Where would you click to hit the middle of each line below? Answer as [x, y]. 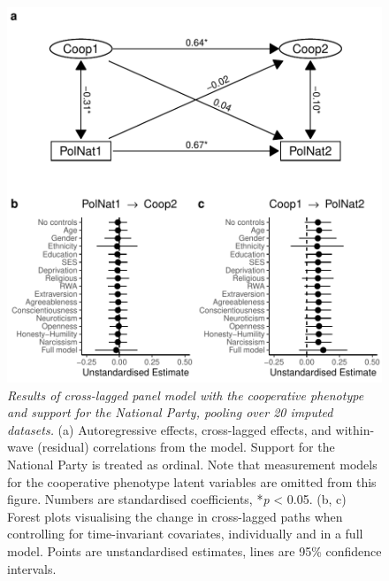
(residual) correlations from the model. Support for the [186, 447]
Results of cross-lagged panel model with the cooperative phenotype [186, 395]
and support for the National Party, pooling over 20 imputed [170, 412]
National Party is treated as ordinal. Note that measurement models [192, 464]
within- [355, 429]
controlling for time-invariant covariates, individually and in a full [185, 534]
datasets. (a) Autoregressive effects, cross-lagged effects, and [169, 429]
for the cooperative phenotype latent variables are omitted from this [192, 481]
